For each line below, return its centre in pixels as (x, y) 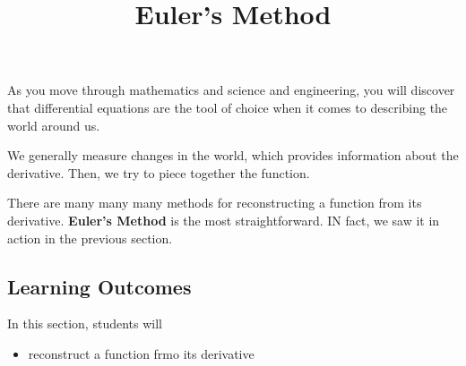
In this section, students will (85, 323)
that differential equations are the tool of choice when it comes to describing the (228, 107)
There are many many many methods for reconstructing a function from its (215, 203)
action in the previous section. (90, 238)
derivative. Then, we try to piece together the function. (159, 172)
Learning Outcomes (99, 286)
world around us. (54, 125)
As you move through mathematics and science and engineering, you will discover (231, 90)
